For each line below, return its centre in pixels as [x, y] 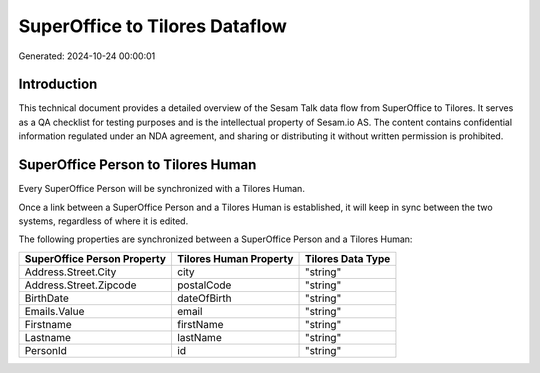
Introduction [58, 84]
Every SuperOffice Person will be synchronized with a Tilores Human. [161, 189]
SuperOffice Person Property [95, 258]
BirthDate [46, 298]
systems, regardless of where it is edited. [103, 221]
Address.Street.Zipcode [80, 285]
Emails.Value [54, 311]
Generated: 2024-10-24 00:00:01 [87, 56]
